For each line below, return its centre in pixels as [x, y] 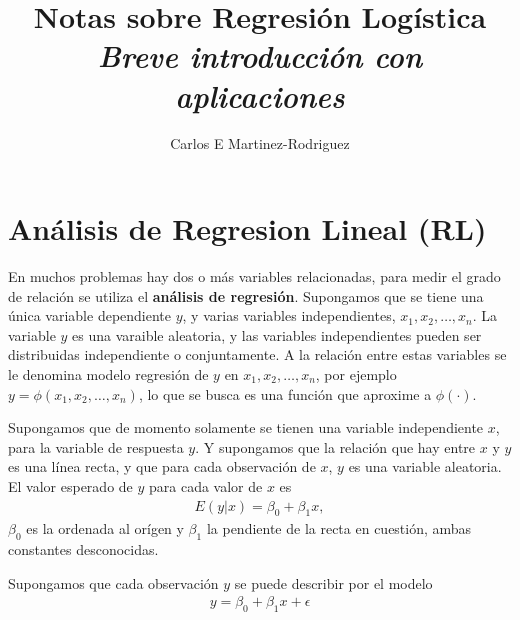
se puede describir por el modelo [333, 582]
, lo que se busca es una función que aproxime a [285, 393]
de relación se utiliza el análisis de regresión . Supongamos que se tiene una [246, 295]
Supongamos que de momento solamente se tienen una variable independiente [246, 427]
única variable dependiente [90, 315]
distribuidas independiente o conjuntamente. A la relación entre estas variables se [257, 354]
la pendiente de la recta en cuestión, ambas [339, 528]
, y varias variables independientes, [289, 315]
